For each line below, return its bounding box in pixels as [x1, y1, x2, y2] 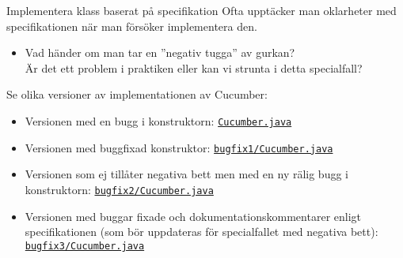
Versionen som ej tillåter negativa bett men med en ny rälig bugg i [25, 166, 348, 182]
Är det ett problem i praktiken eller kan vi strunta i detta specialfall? [25, 59, 363, 76]
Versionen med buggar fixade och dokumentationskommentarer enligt [25, 208, 362, 224]
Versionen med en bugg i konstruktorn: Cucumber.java [25, 112, 292, 129]
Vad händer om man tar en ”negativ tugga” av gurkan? [25, 44, 295, 61]
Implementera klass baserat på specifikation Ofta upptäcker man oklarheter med [6, 2, 397, 18]
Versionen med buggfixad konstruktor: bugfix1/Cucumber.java [25, 139, 333, 155]
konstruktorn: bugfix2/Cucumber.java [25, 181, 214, 197]
